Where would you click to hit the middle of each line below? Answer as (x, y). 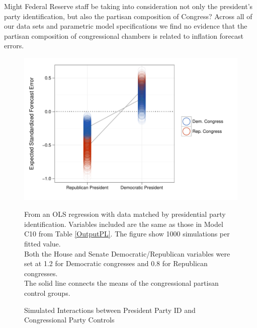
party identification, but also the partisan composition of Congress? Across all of (128, 16)
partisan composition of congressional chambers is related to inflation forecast (124, 35)
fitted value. (42, 243)
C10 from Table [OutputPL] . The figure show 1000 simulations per (127, 234)
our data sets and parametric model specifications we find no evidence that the (126, 26)
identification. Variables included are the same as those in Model (124, 224)
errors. (14, 46)
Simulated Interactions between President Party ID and (110, 310)
